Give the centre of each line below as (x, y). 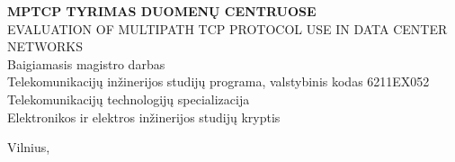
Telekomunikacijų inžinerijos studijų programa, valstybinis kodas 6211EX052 (219, 81)
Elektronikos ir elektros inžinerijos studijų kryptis (144, 117)
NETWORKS (45, 46)
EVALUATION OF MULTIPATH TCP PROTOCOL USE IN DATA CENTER (227, 28)
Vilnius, (29, 147)
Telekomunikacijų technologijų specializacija (129, 99)
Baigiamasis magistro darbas (86, 63)
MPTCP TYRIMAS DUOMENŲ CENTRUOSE (162, 11)
